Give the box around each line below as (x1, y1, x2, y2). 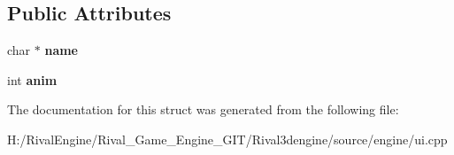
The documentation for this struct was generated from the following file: (7, 100, 399, 119)
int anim (7, 70, 58, 89)
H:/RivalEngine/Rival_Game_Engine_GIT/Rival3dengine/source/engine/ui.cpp (7, 129, 448, 148)
